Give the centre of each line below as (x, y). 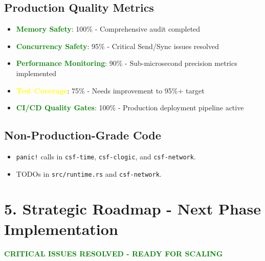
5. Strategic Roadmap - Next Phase (132, 209)
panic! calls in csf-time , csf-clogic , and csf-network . (106, 156)
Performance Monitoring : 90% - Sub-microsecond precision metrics (127, 63)
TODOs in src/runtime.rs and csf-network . (89, 173)
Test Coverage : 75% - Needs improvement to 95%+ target (110, 90)
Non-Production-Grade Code (83, 135)
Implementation (61, 229)
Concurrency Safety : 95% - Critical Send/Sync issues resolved (117, 46)
